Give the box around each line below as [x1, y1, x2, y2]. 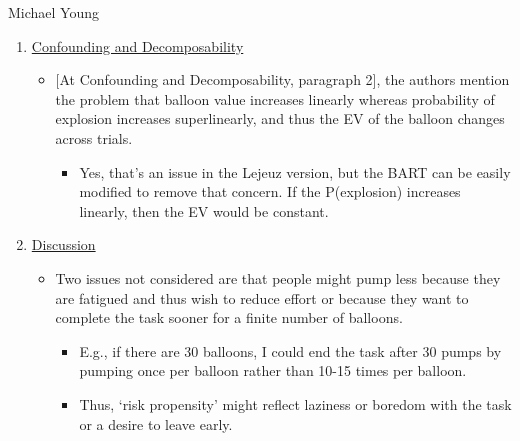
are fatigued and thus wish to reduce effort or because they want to [55, 287, 469, 308]
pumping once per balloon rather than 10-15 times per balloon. [79, 360, 467, 381]
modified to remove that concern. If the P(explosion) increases [79, 181, 461, 202]
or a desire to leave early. [79, 413, 233, 434]
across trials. [55, 127, 133, 148]
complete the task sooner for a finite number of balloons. [55, 307, 403, 328]
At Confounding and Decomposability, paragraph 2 [59, 69, 373, 90]
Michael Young [8, 2, 100, 22]
